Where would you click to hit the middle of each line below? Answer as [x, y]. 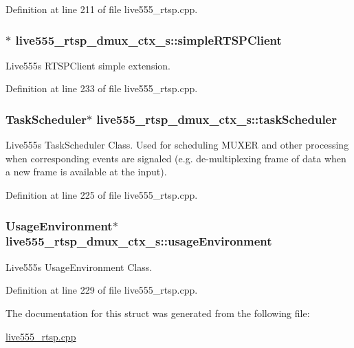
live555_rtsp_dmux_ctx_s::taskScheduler [217, 119]
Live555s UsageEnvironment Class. [79, 267]
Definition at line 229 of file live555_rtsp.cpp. [102, 290]
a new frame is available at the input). [86, 172]
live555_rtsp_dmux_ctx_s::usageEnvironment [139, 241]
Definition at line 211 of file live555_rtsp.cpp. [102, 9]
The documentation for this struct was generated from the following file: [158, 313]
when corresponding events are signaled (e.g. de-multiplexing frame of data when [176, 158]
